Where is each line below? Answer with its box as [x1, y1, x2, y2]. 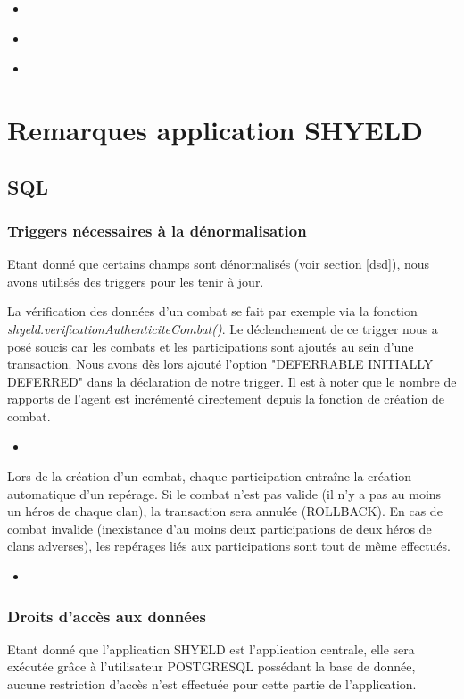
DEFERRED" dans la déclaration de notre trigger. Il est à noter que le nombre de [7, 371, 457, 390]
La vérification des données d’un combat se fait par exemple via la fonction [7, 302, 418, 320]
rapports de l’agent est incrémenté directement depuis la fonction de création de [7, 389, 445, 408]
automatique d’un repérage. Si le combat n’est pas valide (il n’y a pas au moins [7, 484, 442, 503]
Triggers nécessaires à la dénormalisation [7, 219, 307, 241]
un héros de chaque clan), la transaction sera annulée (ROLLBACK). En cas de [7, 502, 443, 520]
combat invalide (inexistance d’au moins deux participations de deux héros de [7, 519, 432, 537]
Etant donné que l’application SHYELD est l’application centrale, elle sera [7, 639, 415, 658]
